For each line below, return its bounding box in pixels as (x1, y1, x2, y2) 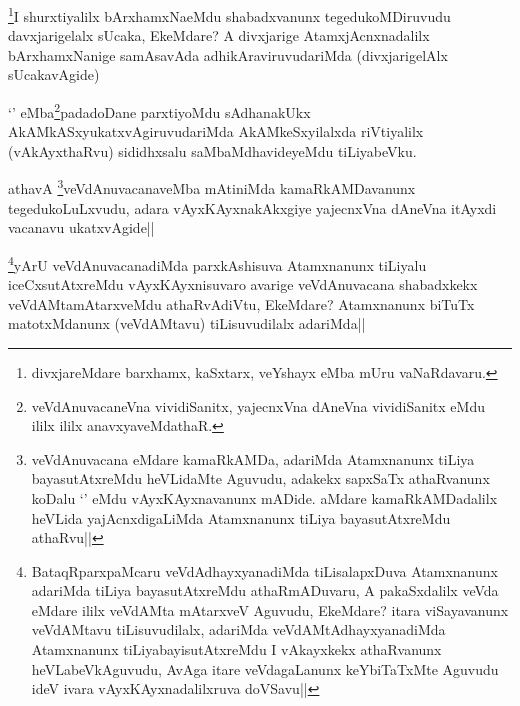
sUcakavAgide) (8, 64, 100, 85)
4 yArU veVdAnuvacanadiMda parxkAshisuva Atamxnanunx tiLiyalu (8, 251, 427, 275)
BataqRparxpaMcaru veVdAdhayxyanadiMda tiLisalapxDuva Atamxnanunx (31, 560, 498, 581)
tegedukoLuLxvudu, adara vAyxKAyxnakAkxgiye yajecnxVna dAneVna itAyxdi (8, 197, 497, 218)
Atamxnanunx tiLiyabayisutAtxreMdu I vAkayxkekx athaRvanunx (31, 639, 442, 660)
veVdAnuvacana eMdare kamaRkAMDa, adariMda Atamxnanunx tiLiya (31, 448, 475, 469)
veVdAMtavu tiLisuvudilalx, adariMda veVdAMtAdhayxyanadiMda (31, 619, 446, 640)
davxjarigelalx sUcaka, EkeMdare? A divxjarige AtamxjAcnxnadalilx (8, 25, 430, 46)
